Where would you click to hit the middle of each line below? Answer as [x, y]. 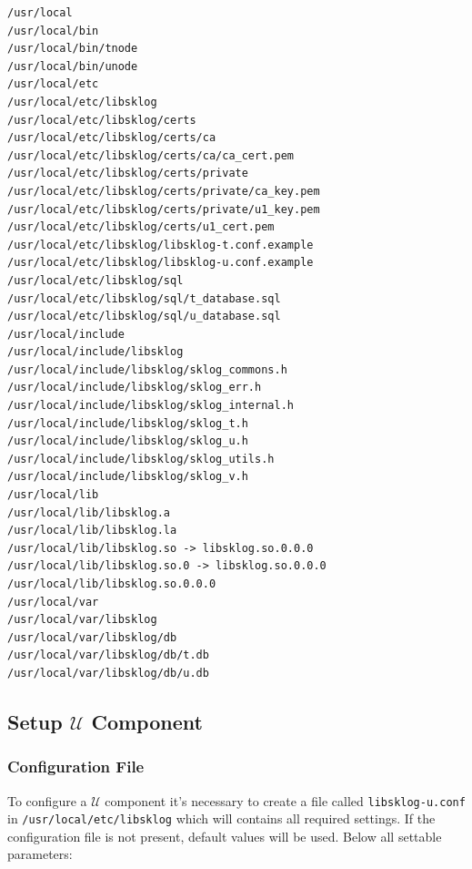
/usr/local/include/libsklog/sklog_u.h [128, 441]
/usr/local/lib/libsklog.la [92, 531]
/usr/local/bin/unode [73, 66]
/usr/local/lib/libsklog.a [89, 512]
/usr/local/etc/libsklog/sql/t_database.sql [144, 298]
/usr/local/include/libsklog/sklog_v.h [128, 477]
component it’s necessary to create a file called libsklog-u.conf [285, 800]
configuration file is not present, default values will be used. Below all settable [225, 836]
